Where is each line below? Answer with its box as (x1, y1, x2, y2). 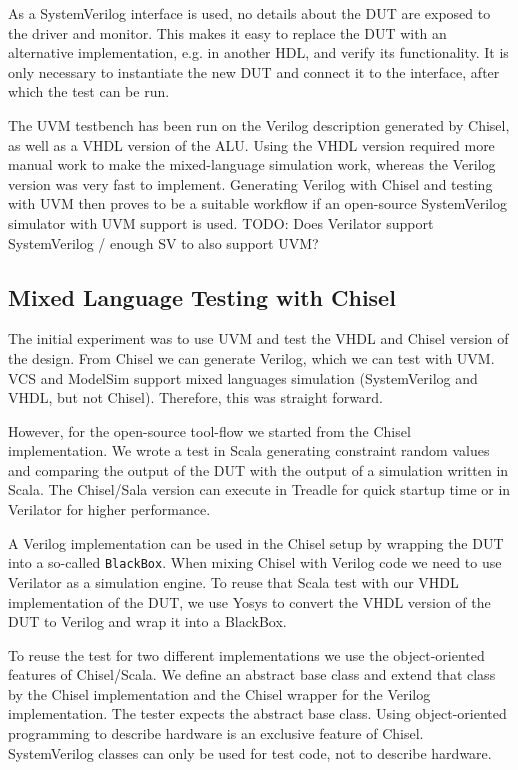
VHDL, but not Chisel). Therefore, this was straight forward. (8, 387, 384, 408)
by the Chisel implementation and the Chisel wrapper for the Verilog (8, 683, 431, 704)
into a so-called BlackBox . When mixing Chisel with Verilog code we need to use (8, 552, 502, 573)
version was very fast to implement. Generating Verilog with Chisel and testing (8, 173, 493, 194)
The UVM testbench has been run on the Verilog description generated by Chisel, (8, 114, 510, 135)
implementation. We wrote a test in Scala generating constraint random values (8, 440, 490, 461)
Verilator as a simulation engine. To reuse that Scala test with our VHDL (8, 571, 459, 592)
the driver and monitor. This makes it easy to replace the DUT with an (8, 22, 447, 43)
